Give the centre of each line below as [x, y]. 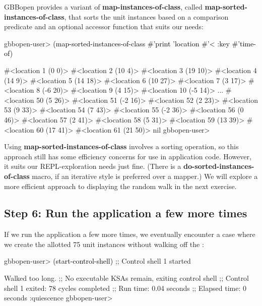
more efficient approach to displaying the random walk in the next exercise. [120, 186]
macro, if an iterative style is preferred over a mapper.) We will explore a [145, 176]
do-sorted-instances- [219, 166]
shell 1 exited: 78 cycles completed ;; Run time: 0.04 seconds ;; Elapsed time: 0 [125, 288]
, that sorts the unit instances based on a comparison [146, 16]
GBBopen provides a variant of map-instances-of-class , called [103, 7]
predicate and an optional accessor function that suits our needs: [104, 26]
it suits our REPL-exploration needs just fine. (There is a [93, 166]
